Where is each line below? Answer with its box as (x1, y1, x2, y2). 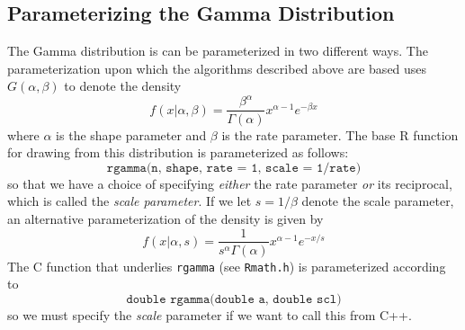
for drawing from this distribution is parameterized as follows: (7, 143, 349, 162)
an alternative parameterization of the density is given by (7, 209, 324, 227)
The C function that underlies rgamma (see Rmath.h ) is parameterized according (7, 256, 446, 275)
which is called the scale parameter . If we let (7, 192, 252, 210)
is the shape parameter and (56, 125, 207, 144)
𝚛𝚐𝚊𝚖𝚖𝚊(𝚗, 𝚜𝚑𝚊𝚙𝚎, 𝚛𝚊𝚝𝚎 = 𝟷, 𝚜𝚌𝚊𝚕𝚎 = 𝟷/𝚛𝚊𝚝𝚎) (106, 161, 362, 174)
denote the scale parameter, (301, 192, 454, 210)
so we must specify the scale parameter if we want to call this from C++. (7, 305, 412, 324)
